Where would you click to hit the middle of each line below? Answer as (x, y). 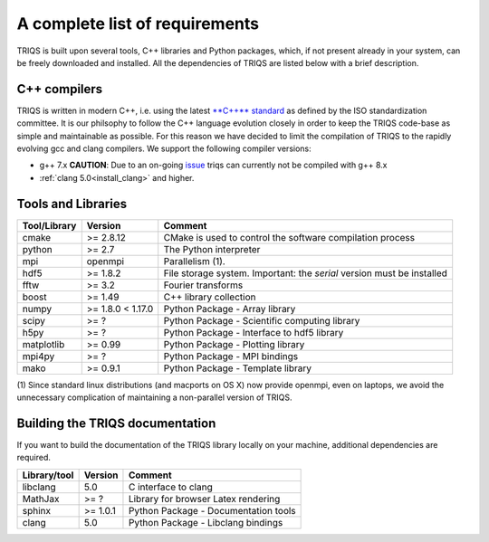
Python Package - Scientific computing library (262, 320)
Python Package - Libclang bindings (206, 522)
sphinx (37, 510)
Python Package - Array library (230, 309)
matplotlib (43, 344)
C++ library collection (210, 297)
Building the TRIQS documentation (116, 423)
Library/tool (48, 475)
